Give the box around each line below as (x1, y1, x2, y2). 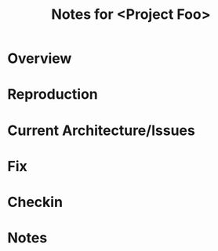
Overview (7, 49, 72, 67)
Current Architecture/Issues (7, 122, 195, 139)
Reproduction (7, 85, 99, 104)
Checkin (7, 193, 64, 211)
